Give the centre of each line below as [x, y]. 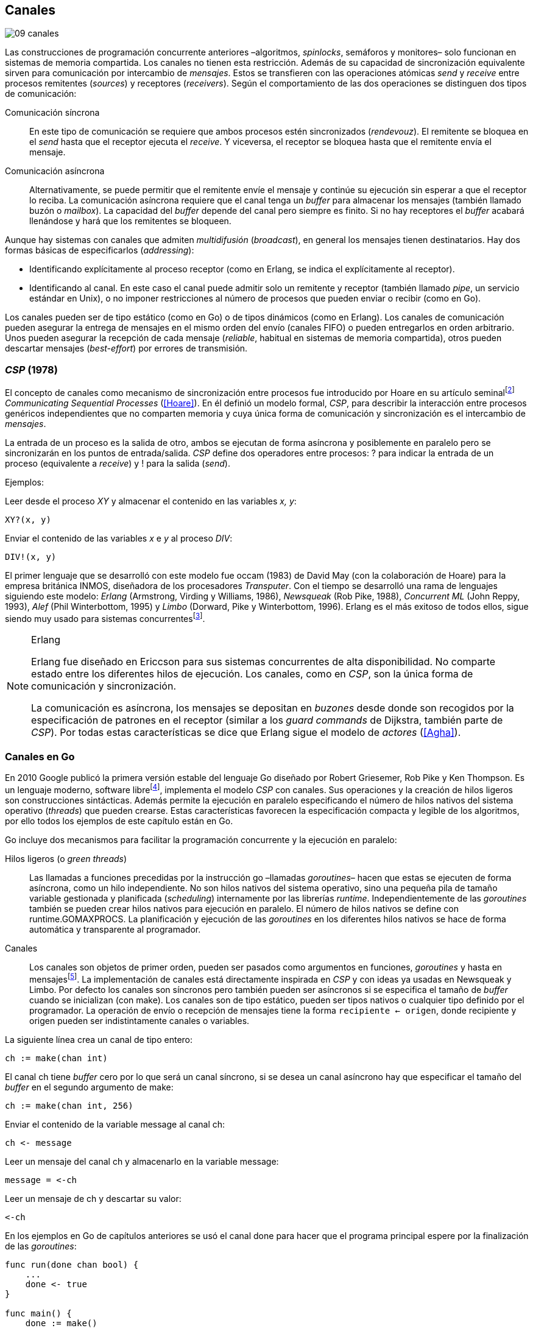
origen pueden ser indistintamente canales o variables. [139, 1020]
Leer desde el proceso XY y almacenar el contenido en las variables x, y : [151, 501]
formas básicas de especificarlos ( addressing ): [100, 250]
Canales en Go [40, 756]
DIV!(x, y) [31, 556]
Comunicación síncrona [52, 113]
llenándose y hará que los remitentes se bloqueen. [130, 221]
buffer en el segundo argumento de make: [89, 1087]
